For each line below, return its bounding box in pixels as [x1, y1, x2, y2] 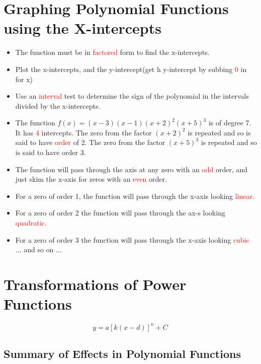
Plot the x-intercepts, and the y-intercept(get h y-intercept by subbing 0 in [15, 63, 247, 74]
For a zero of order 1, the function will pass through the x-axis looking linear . [15, 190, 254, 201]
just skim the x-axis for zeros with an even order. [15, 174, 167, 184]
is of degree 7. [208, 117, 251, 128]
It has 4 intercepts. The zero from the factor [15, 127, 152, 137]
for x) [15, 74, 33, 84]
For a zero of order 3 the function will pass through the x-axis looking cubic [15, 234, 249, 245]
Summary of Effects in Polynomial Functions [4, 346, 241, 361]
